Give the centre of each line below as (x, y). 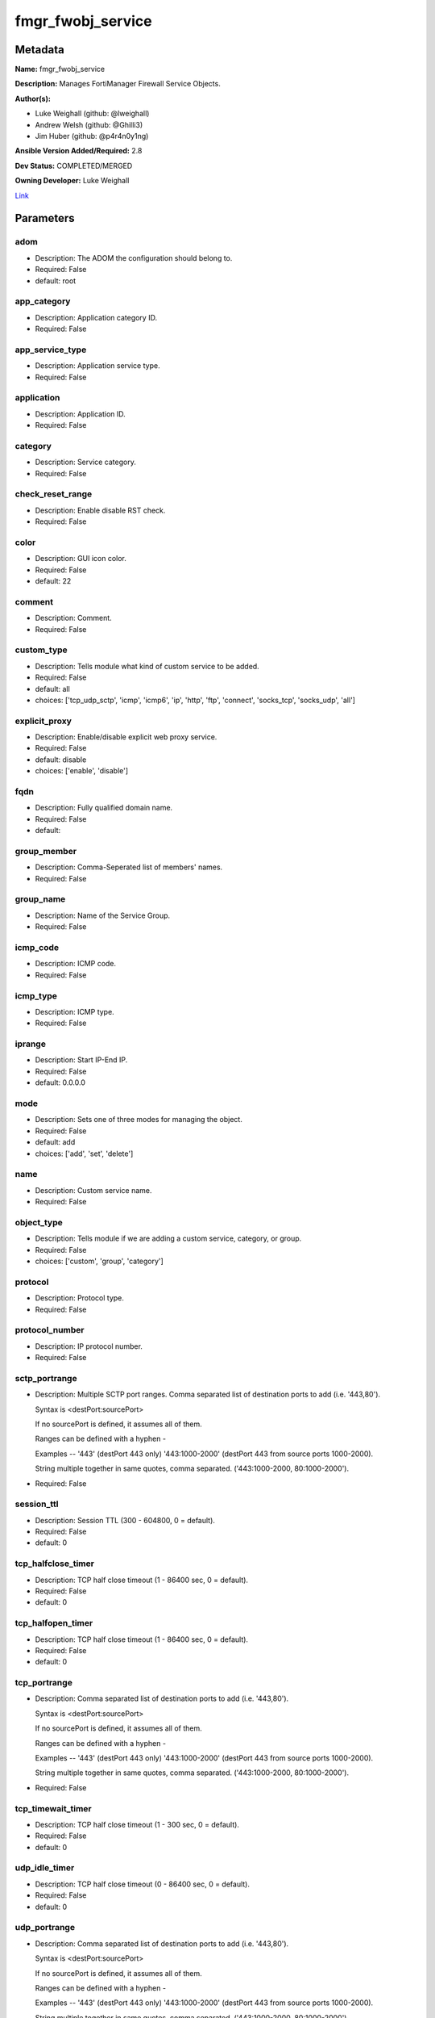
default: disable (61, 760)
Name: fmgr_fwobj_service (60, 69)
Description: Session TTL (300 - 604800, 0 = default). (125, 1520)
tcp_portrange (43, 1683)
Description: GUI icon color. (81, 559)
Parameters (45, 218)
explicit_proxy (43, 721)
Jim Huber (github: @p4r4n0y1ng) (92, 136)
